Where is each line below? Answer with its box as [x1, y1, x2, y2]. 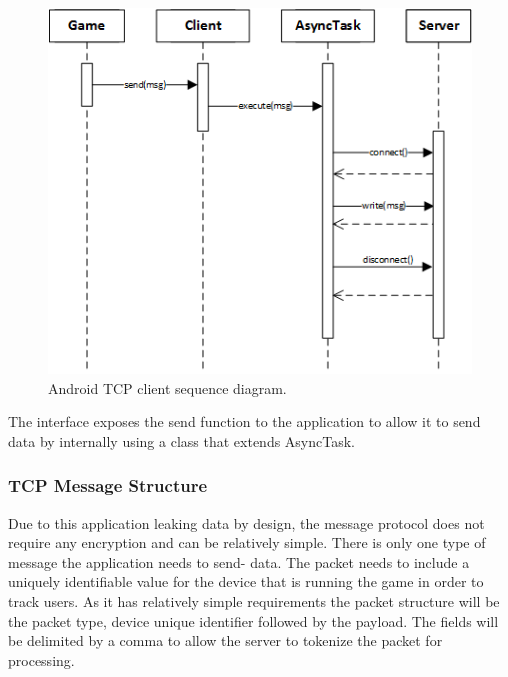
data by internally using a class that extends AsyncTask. [8, 430, 356, 451]
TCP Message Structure [8, 473, 208, 498]
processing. [8, 649, 75, 670]
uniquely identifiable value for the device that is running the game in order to [8, 571, 484, 592]
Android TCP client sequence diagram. [48, 377, 287, 398]
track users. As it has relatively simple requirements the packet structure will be [8, 590, 500, 611]
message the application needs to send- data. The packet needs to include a [8, 551, 470, 572]
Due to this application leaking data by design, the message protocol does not [8, 512, 485, 533]
